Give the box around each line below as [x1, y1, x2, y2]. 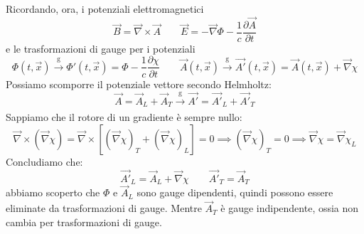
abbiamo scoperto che [6, 185, 100, 200]
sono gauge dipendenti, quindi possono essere [136, 185, 333, 200]
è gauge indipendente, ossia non [220, 201, 359, 216]
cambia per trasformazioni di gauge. [6, 214, 162, 229]
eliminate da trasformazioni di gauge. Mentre [6, 201, 202, 216]
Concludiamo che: [6, 154, 83, 169]
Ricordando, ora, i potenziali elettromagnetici [6, 1, 204, 16]
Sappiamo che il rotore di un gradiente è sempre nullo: [6, 110, 242, 124]
